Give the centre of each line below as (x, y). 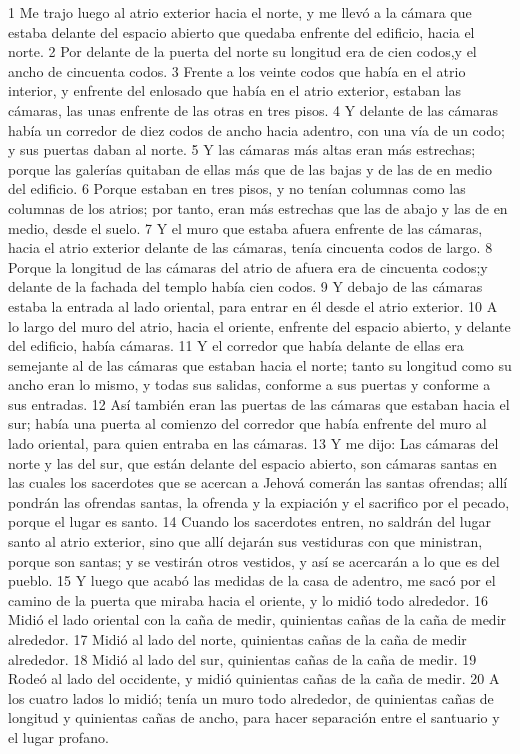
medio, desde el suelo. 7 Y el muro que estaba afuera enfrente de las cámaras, (245, 227)
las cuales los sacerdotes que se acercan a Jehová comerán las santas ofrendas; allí (258, 482)
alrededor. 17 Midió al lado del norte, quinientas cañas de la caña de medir (237, 639)
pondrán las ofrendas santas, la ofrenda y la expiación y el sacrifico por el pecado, (259, 501)
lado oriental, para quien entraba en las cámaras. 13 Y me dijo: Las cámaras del (253, 443)
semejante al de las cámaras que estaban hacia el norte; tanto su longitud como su (260, 364)
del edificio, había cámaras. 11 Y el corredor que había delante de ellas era (236, 345)
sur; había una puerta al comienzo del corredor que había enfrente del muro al (247, 423)
